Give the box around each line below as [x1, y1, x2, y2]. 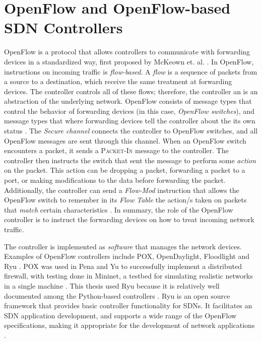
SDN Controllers [4, 17, 123, 38]
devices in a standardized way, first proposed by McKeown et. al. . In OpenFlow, [4, 56, 254, 66]
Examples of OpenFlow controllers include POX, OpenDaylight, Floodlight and [4, 251, 250, 261]
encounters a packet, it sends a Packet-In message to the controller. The [4, 145, 229, 156]
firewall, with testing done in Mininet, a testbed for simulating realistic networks [4, 270, 253, 281]
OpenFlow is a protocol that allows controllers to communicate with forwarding [4, 46, 250, 57]
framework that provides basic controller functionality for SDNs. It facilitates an [4, 300, 252, 311]
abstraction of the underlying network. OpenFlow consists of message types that [4, 96, 252, 106]
